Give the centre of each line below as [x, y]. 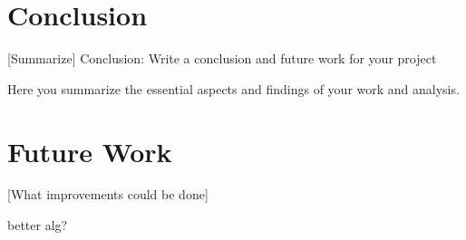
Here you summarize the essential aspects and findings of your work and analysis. [233, 88]
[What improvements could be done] [108, 194]
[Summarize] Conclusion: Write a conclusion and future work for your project [222, 58]
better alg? [38, 225]
